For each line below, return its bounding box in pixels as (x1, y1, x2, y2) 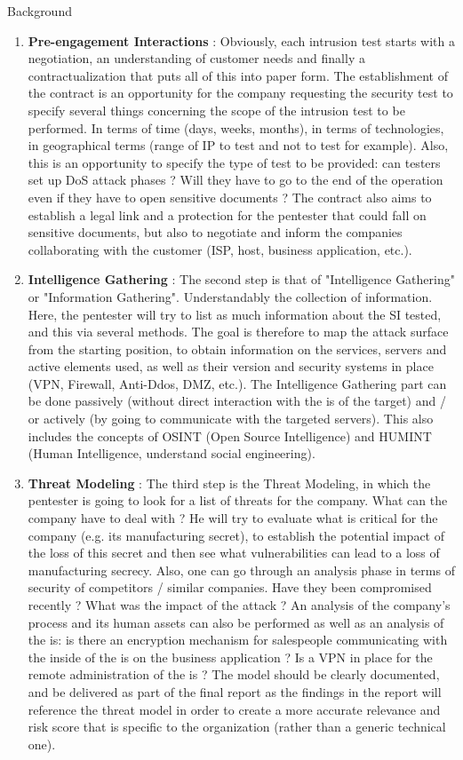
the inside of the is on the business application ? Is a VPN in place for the (28, 647, 433, 666)
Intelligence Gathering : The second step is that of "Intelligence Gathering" (28, 270, 455, 289)
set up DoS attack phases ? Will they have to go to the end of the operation (28, 170, 443, 189)
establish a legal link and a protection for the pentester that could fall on (28, 205, 427, 224)
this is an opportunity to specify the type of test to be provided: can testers (28, 153, 441, 171)
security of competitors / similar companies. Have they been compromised (28, 578, 432, 597)
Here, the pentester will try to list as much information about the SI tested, (28, 305, 442, 323)
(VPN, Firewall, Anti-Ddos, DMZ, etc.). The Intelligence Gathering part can (28, 374, 447, 392)
